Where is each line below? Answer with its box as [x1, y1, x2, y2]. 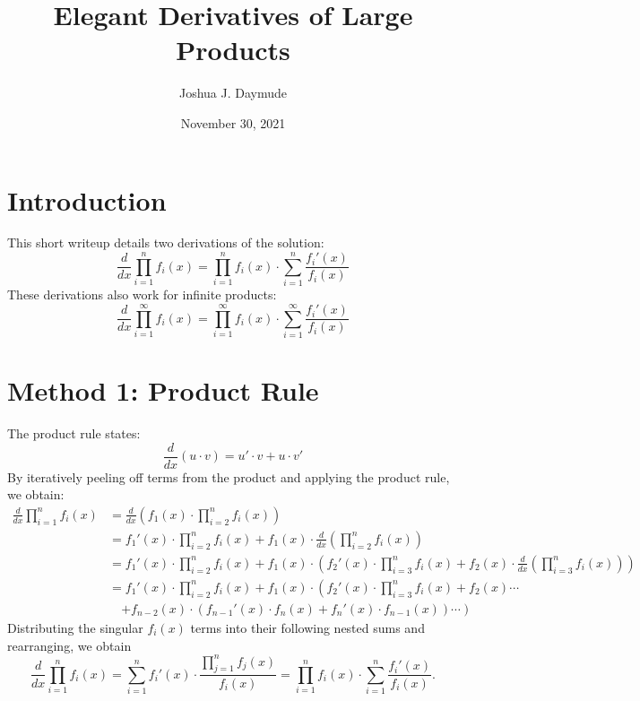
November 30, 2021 [180, 113, 286, 132]
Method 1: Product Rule [7, 372, 319, 409]
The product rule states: [7, 424, 141, 442]
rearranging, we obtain [7, 636, 132, 654]
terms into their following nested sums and [190, 619, 425, 636]
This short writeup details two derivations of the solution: [7, 233, 324, 252]
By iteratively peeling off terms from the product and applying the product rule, [7, 467, 450, 486]
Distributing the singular [7, 619, 143, 636]
